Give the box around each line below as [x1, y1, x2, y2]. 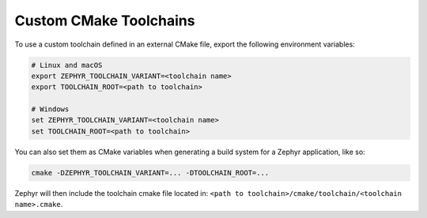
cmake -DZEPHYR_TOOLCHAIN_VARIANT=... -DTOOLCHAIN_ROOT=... [31, 168, 270, 177]
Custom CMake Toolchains [14, 12, 195, 29]
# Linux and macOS [31, 60, 103, 70]
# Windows [31, 105, 70, 114]
